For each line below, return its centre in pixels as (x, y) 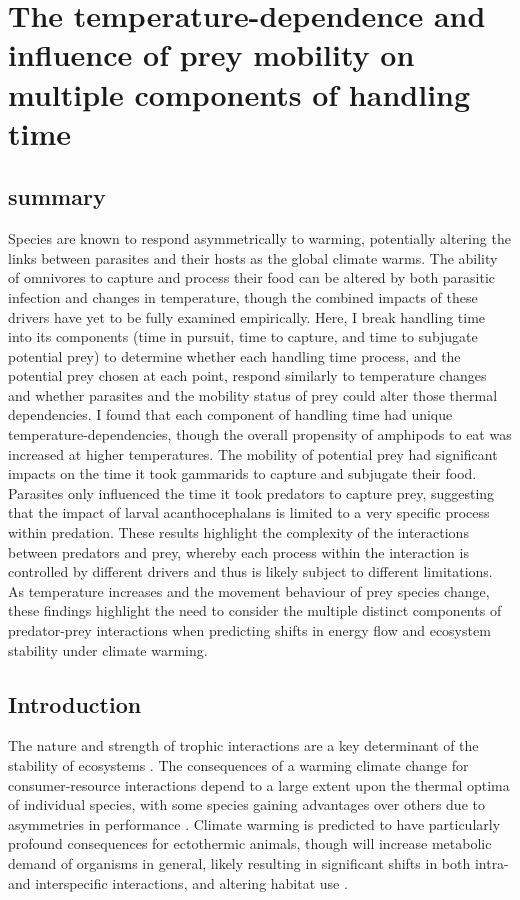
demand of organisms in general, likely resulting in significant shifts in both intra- (258, 862)
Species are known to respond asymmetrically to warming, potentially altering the (259, 238)
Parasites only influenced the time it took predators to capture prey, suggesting (251, 492)
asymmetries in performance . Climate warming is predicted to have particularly (254, 823)
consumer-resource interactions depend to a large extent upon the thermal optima (259, 784)
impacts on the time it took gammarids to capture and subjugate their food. (242, 473)
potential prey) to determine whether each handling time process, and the (234, 355)
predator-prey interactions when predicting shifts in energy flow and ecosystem (249, 630)
